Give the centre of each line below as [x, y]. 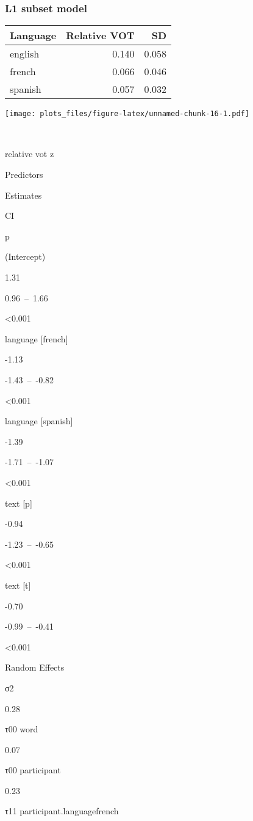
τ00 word [22, 729]
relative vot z [30, 154]
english [25, 54]
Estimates [23, 195]
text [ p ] [19, 503]
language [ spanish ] [39, 421]
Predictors [24, 175]
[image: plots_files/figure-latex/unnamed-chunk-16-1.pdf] [127, 114]
